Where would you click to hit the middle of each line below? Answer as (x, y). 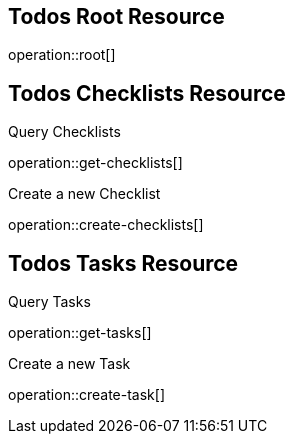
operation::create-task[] (87, 395)
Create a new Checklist (84, 194)
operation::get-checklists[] (95, 163)
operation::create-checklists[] (106, 225)
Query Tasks (49, 302)
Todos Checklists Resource (147, 93)
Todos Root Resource (116, 16)
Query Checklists (64, 132)
